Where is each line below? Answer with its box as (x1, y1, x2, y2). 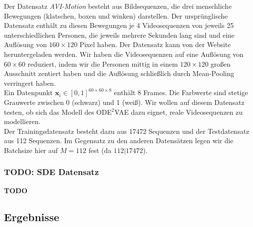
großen (210, 58, 231, 69)
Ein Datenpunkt (4, 87, 53, 98)
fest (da (88, 145, 112, 155)
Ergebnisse (4, 209, 59, 224)
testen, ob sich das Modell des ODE (4, 106, 112, 117)
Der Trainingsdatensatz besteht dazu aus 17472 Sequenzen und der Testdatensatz (4, 126, 250, 136)
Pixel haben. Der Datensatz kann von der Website (80, 39, 231, 50)
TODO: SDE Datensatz (4, 166, 99, 178)
